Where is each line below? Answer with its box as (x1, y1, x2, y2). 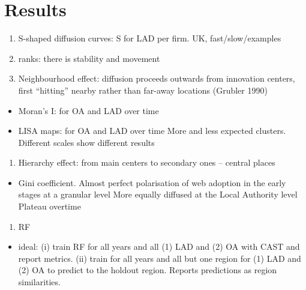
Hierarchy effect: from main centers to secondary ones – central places (18, 156, 275, 169)
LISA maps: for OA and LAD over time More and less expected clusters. (18, 124, 286, 137)
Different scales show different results (18, 136, 155, 148)
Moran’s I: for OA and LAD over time (18, 104, 159, 116)
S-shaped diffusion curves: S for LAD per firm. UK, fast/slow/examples (18, 32, 281, 44)
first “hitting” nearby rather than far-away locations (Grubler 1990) (18, 83, 268, 96)
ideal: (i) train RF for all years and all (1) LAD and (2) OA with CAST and (18, 240, 300, 253)
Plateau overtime (18, 200, 81, 213)
